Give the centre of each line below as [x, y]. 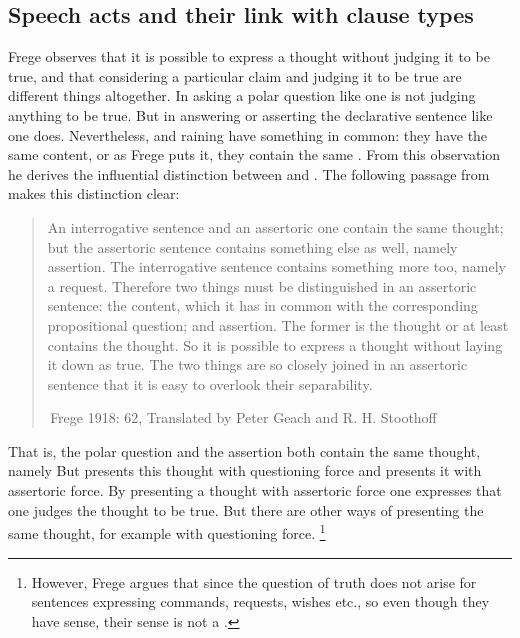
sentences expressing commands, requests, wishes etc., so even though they [260, 601]
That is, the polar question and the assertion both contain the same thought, [244, 450]
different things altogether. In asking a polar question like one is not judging [242, 95]
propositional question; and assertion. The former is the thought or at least [278, 324]
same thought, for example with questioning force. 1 [167, 531]
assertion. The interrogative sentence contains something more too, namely [277, 266]
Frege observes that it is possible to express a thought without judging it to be [249, 56]
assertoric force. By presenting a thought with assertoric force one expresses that [255, 490]
